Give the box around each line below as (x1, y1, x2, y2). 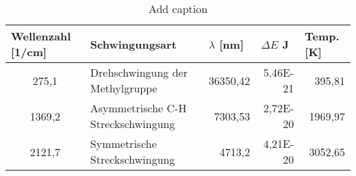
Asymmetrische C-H (90, 100, 187, 116)
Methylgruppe (90, 80, 157, 96)
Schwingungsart (90, 36, 177, 52)
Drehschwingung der (90, 64, 188, 80)
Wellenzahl (11, 28, 71, 44)
